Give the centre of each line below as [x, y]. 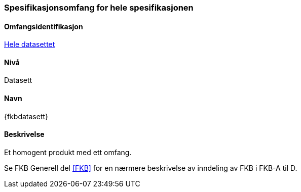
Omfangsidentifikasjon [44, 26]
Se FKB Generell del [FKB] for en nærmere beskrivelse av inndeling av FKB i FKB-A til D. [151, 168]
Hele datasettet [30, 44]
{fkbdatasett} [26, 116]
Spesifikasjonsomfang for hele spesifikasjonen [99, 8]
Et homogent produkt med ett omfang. [68, 152]
